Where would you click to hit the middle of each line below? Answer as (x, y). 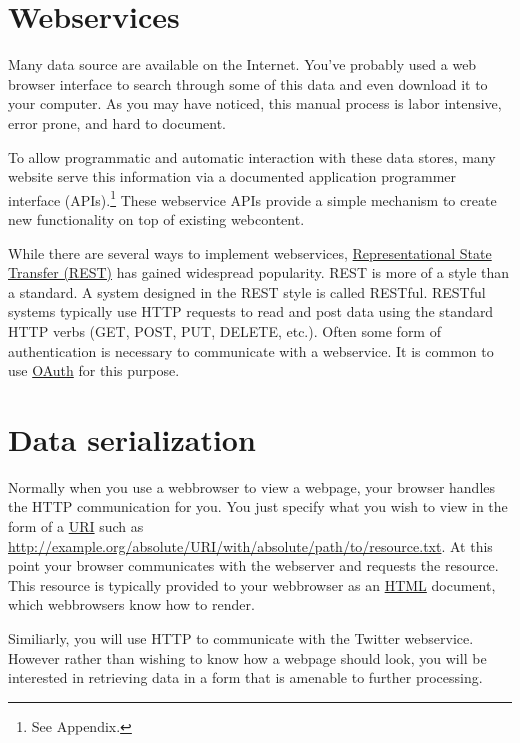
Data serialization (132, 438)
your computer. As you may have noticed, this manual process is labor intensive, (255, 103)
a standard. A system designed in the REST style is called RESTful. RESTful (247, 291)
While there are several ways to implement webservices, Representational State (250, 252)
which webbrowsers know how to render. (131, 604)
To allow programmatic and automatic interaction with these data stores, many (252, 156)
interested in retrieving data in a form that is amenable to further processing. (245, 677)
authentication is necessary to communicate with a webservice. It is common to (251, 350)
